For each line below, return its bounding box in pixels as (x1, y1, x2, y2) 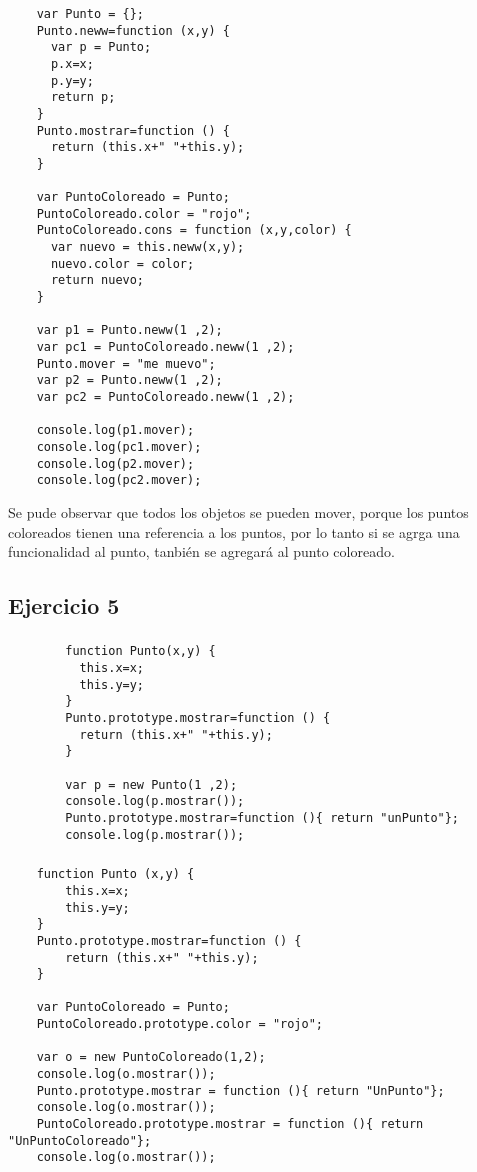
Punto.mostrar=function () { (36, 123, 230, 138)
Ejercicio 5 (8, 590, 120, 621)
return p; (50, 90, 116, 105)
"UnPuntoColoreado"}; (8, 1133, 152, 1148)
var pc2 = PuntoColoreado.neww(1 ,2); (36, 390, 295, 405)
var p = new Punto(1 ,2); (65, 777, 238, 792)
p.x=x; (50, 56, 94, 71)
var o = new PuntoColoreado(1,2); (36, 1050, 266, 1065)
